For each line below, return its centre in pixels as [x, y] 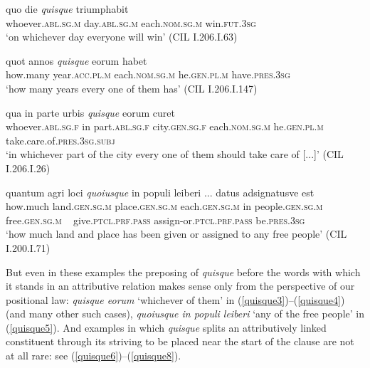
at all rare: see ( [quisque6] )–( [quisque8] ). [94, 356]
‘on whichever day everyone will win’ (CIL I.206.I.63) [122, 37]
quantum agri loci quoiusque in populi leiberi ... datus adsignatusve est [160, 192]
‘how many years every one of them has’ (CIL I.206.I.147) [132, 88]
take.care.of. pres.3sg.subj [60, 140]
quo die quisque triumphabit [67, 9]
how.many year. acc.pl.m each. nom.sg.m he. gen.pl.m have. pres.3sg [148, 74]
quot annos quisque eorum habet [76, 60]
